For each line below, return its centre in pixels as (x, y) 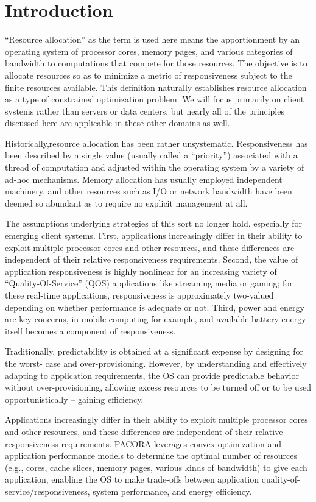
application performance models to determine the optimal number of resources (151, 455)
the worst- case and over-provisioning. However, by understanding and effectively (156, 363)
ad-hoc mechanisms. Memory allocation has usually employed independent (144, 179)
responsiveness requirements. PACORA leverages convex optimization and (143, 443)
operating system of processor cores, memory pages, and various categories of (149, 51)
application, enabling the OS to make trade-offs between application (132, 479)
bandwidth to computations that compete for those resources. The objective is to (156, 63)
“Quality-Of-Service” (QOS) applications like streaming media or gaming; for (149, 283)
